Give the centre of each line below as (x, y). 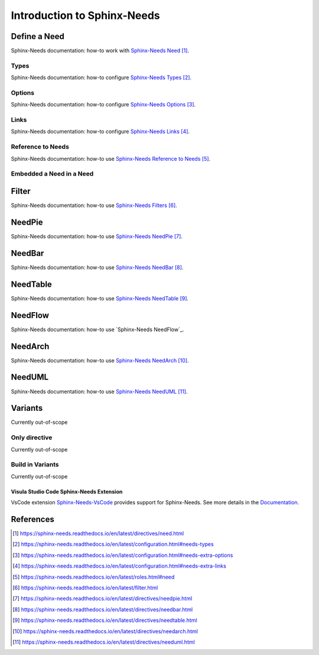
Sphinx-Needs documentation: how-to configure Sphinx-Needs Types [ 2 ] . (101, 77)
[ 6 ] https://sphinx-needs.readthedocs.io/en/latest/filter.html (85, 588)
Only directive (32, 437)
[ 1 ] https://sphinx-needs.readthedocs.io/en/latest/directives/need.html (98, 534)
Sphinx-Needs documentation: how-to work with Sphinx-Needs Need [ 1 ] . (100, 51)
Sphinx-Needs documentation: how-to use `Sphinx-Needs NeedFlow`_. (97, 329)
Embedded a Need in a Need (52, 174)
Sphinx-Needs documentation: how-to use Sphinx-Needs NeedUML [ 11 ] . (100, 391)
